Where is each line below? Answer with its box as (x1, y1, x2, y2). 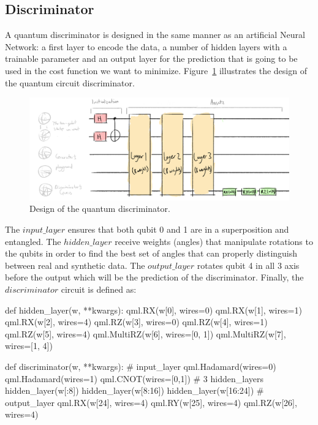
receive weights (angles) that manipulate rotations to (115, 235, 313, 247)
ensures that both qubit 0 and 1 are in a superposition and (67, 223, 289, 236)
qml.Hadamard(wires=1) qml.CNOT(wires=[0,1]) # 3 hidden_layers (5, 372, 263, 385)
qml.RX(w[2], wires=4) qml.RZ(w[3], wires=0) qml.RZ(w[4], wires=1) (5, 315, 268, 328)
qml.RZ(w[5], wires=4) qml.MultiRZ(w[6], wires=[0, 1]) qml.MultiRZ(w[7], (5, 327, 286, 340)
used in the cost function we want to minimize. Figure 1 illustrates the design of (5, 64, 307, 77)
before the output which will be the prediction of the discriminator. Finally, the (5, 271, 304, 284)
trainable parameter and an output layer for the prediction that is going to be (5, 52, 298, 65)
